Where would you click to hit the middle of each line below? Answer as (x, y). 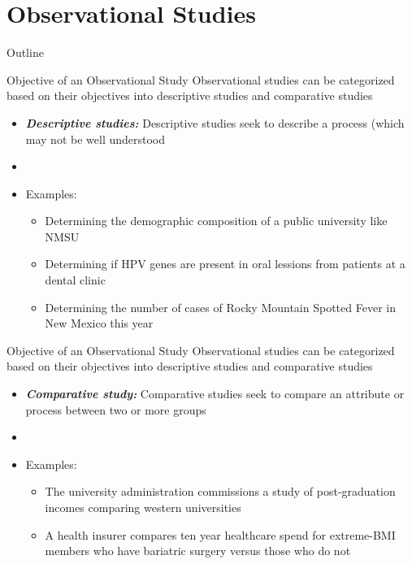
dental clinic (75, 280)
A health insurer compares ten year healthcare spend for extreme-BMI (220, 534)
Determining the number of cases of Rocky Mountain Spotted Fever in (220, 307)
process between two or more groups (116, 409)
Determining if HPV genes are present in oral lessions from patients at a (225, 264)
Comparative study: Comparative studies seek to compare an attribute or (215, 394)
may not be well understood (95, 139)
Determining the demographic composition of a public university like (216, 221)
